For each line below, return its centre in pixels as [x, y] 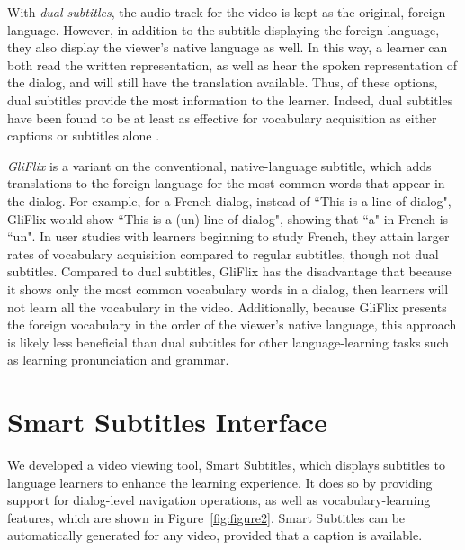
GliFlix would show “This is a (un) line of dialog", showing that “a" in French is [228, 218]
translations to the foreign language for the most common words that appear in [226, 183]
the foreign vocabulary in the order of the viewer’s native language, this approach [232, 325]
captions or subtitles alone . [84, 135]
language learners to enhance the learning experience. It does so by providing [220, 482]
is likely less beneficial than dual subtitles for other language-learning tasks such [228, 342]
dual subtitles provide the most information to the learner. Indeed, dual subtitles [230, 99]
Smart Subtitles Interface [167, 422]
